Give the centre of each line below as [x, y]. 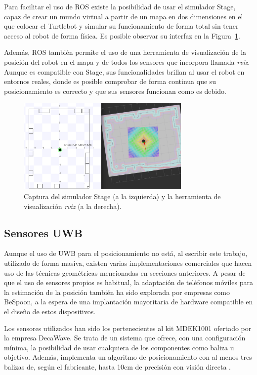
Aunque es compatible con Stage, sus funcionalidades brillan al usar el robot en [124, 71]
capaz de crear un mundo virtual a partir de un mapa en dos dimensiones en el [124, 16]
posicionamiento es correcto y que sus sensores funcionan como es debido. [115, 91]
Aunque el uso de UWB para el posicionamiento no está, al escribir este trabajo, [126, 253]
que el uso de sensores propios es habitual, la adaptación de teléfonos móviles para [128, 282]
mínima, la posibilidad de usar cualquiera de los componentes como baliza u [119, 347]
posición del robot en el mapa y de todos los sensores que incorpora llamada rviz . [127, 62]
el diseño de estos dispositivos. [50, 312]
